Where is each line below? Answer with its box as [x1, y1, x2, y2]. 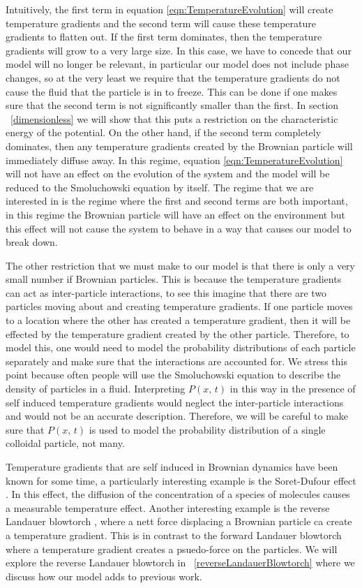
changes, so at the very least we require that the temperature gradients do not [6, 70, 340, 84]
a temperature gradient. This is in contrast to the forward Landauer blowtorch [6, 527, 342, 542]
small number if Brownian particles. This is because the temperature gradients [6, 272, 342, 286]
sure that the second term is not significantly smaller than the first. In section [6, 98, 339, 112]
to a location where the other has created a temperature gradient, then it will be [6, 313, 351, 328]
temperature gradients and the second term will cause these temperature [6, 15, 317, 30]
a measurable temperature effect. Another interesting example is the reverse [6, 500, 330, 515]
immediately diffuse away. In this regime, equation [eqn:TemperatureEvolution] [6, 152, 343, 167]
